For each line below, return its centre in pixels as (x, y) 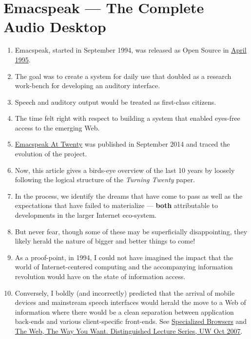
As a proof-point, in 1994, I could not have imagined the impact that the (124, 257)
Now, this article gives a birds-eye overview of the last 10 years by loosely (125, 170)
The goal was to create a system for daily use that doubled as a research (123, 76)
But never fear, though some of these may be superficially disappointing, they (131, 231)
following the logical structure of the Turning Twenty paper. (105, 179)
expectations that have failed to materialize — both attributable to (116, 205)
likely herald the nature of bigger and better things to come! (105, 241)
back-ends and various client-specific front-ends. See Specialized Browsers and (131, 321)
